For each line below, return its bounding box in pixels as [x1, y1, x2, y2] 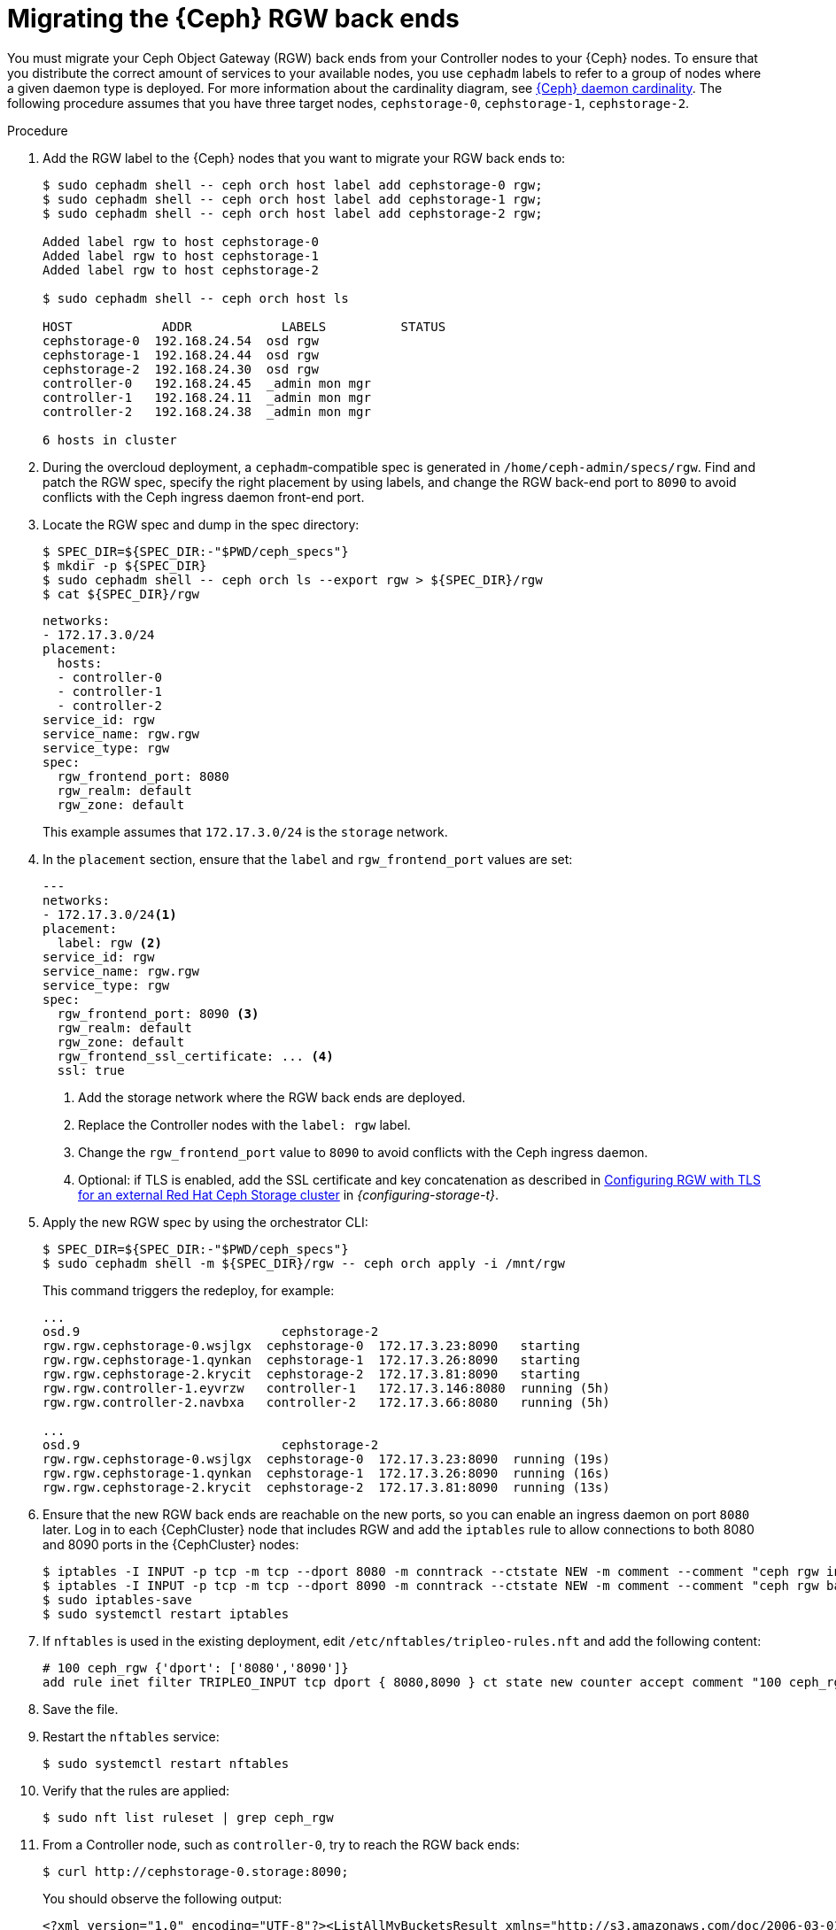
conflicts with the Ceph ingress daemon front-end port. [43, 489, 365, 505]
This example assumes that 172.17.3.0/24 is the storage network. [43, 823, 448, 839]
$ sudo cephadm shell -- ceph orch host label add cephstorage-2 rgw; [43, 205, 543, 220]
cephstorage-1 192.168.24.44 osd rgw [43, 347, 319, 362]
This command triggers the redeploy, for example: [43, 1282, 335, 1298]
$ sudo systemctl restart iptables [43, 1606, 290, 1621]
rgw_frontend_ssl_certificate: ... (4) [57, 1048, 334, 1063]
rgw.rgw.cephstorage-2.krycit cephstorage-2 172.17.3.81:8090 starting [43, 1366, 580, 1381]
